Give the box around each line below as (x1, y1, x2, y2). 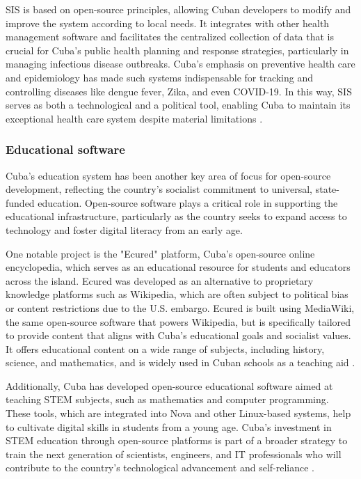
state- (315, 182, 339, 196)
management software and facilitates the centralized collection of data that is (6, 29, 334, 44)
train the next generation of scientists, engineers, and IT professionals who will (6, 446, 342, 461)
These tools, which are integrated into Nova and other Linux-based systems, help (6, 406, 351, 421)
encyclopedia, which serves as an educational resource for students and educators (6, 260, 351, 274)
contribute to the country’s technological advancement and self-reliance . (6, 460, 314, 475)
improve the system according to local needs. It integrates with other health (6, 15, 330, 30)
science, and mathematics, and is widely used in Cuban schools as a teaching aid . (6, 355, 355, 370)
